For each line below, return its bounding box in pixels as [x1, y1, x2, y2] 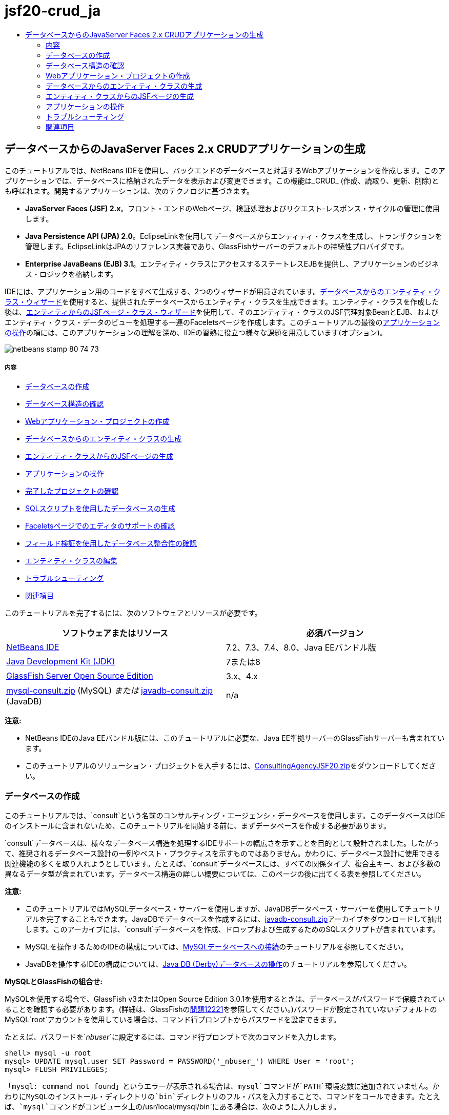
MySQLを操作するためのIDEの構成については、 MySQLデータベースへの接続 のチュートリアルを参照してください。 [25, 942, 408, 951]
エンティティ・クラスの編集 [25, 556, 118, 565]
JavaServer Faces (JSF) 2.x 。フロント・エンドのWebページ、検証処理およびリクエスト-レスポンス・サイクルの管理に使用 [25, 204, 440, 213]
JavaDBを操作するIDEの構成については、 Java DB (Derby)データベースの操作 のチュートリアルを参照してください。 [25, 960, 412, 969]
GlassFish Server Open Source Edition [6, 671, 153, 681]
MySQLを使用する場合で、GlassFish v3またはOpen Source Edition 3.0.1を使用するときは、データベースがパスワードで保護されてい [5, 995, 445, 1004]
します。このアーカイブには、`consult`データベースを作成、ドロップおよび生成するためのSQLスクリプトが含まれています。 [25, 925, 440, 934]
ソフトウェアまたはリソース [62, 628, 169, 639]
